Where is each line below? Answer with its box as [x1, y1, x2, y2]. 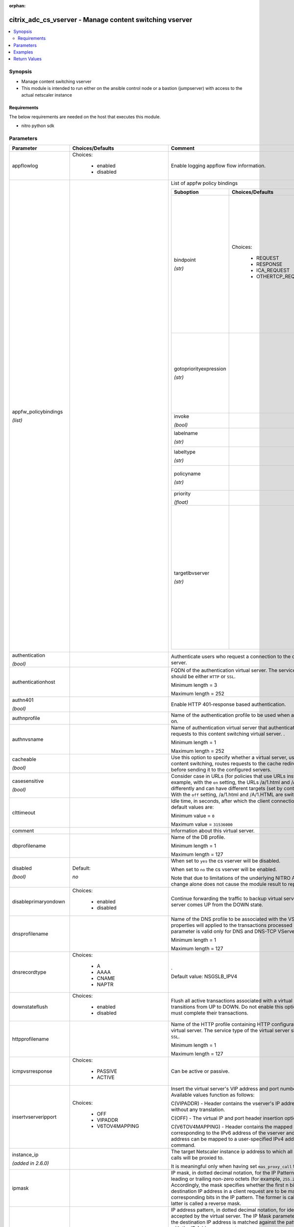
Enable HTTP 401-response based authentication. [171, 701, 286, 708]
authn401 [12, 697, 34, 704]
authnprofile [12, 715, 40, 721]
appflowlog [12, 162, 38, 169]
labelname [174, 430, 198, 437]
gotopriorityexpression [174, 366, 226, 373]
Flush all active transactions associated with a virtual [171, 997, 293, 1004]
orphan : [9, 3, 26, 8]
